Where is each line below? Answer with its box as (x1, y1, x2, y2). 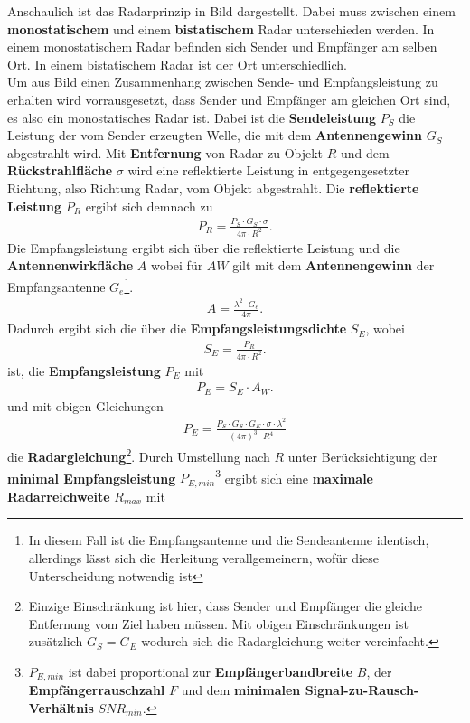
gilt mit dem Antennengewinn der (232, 256, 435, 275)
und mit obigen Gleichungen (7, 396, 164, 415)
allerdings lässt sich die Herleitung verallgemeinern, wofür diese (28, 548, 379, 567)
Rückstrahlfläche (7, 161, 113, 180)
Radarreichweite (7, 486, 110, 505)
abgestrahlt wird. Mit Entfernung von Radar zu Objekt (7, 143, 324, 162)
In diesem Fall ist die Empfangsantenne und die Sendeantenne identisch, (28, 531, 429, 549)
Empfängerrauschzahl (28, 681, 165, 700)
